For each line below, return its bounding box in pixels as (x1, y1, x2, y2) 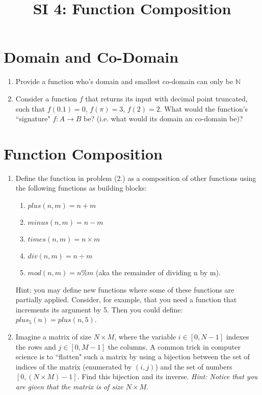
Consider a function (15, 93, 77, 103)
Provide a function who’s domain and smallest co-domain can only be (15, 76, 233, 87)
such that (15, 103, 45, 114)
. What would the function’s (160, 103, 248, 114)
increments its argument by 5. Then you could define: (15, 304, 183, 314)
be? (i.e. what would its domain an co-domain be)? (84, 113, 243, 124)
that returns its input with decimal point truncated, (85, 93, 248, 103)
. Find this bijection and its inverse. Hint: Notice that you (77, 371, 258, 382)
